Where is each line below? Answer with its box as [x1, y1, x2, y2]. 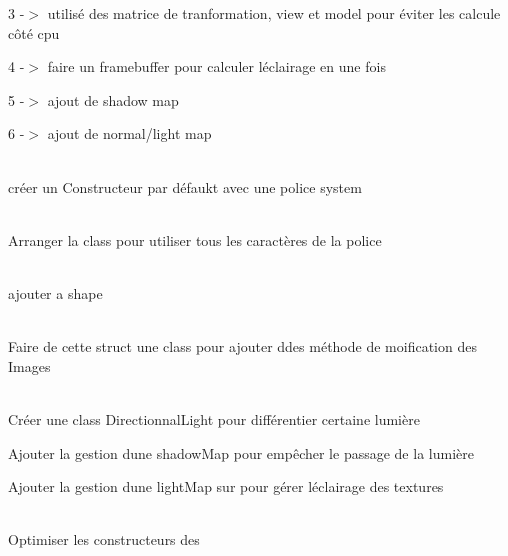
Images [8, 355, 51, 376]
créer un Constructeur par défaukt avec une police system [8, 176, 362, 197]
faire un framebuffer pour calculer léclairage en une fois [47, 56, 386, 77]
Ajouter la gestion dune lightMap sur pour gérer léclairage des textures [8, 476, 444, 497]
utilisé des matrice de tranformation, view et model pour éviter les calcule [47, 3, 501, 23]
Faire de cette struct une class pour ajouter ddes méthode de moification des [8, 336, 477, 357]
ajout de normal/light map [47, 123, 212, 144]
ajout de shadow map [47, 89, 179, 110]
